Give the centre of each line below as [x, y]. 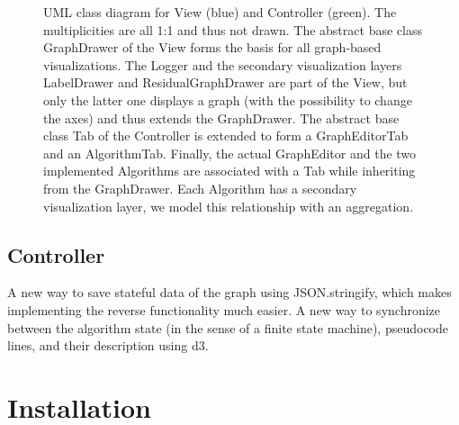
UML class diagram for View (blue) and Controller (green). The [220, 12]
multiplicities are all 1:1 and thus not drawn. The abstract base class [233, 29]
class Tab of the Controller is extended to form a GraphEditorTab [226, 136]
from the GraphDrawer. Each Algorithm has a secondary [200, 188]
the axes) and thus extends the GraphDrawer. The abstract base [221, 118]
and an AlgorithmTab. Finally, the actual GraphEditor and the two [230, 153]
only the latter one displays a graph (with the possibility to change [228, 99]
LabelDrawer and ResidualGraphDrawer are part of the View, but [225, 82]
